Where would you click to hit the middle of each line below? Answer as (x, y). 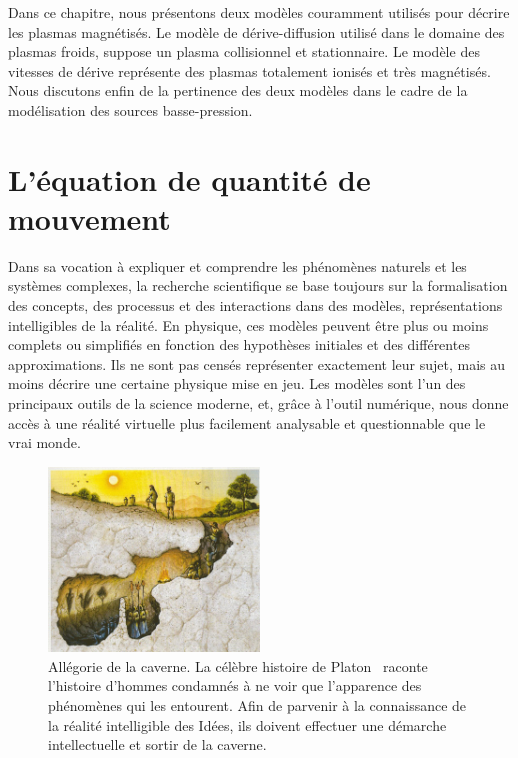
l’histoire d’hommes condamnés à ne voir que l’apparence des (235, 685)
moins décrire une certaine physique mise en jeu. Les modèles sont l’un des (237, 383)
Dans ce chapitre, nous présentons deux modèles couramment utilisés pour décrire (259, 12)
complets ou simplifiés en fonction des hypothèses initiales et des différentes (239, 344)
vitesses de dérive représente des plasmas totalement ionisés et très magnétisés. (249, 70)
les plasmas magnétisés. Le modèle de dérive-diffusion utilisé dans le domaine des (256, 31)
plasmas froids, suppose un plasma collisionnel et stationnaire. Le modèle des (244, 51)
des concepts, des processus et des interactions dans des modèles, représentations (255, 305)
